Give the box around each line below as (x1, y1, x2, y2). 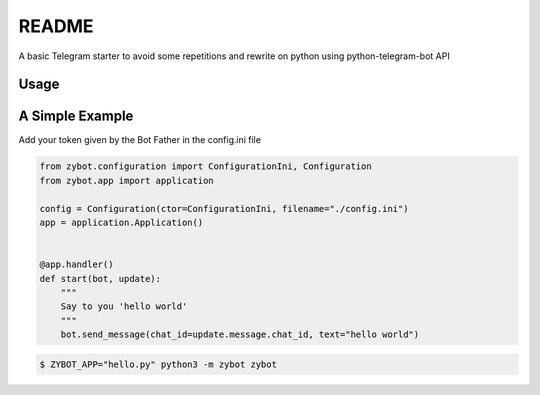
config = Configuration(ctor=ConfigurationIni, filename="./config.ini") (39, 203, 409, 214)
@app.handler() (39, 259, 114, 270)
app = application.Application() (39, 217, 204, 229)
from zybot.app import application (39, 175, 214, 186)
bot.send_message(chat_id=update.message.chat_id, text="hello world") (60, 329, 420, 340)
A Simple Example (18, 108, 134, 125)
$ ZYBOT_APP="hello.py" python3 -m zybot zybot (39, 358, 277, 370)
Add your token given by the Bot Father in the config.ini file (18, 134, 262, 146)
